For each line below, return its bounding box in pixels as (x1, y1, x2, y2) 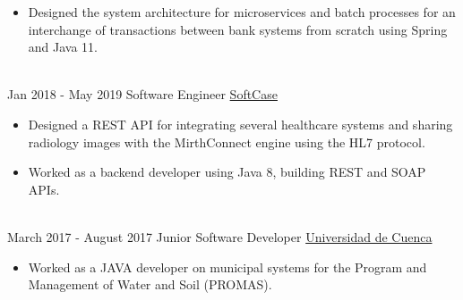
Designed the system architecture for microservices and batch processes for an (28, 3, 456, 21)
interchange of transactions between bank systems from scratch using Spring (28, 20, 448, 38)
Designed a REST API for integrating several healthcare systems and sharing (28, 114, 453, 133)
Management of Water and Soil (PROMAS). (28, 275, 272, 294)
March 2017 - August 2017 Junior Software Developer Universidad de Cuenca (7, 227, 433, 246)
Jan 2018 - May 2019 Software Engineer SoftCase (7, 85, 278, 104)
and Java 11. (28, 37, 98, 56)
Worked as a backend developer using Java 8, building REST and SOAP (28, 162, 426, 181)
